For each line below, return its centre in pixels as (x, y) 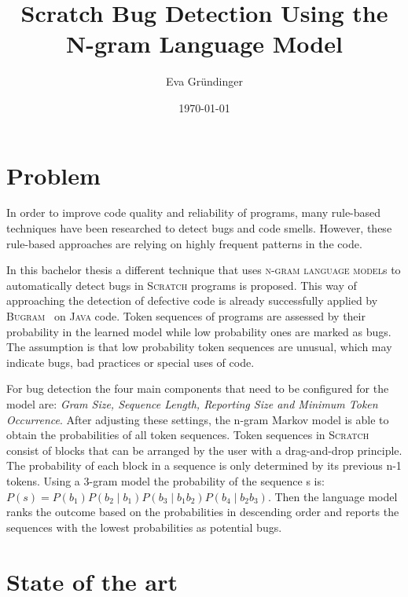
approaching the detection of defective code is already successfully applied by (192, 300)
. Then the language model (333, 496)
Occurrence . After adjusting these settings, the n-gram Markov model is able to (198, 419)
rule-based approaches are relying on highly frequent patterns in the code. (184, 243)
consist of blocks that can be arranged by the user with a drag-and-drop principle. (204, 450)
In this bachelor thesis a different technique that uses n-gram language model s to (204, 270)
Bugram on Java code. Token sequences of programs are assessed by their (186, 316)
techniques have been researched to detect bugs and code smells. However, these (199, 228)
